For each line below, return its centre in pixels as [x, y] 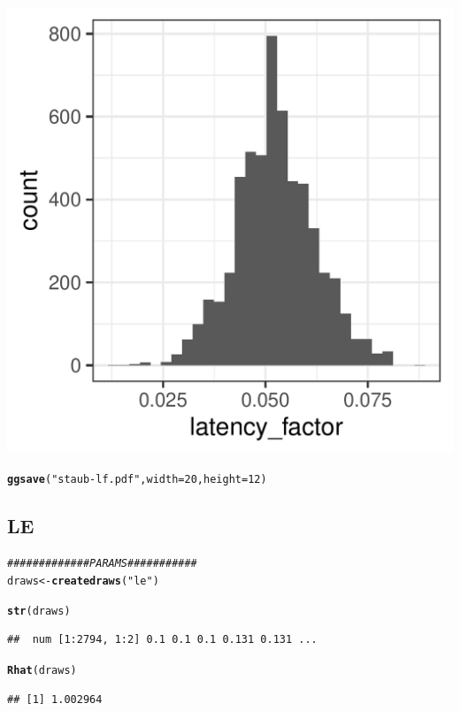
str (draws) [39, 611]
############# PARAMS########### [102, 564]
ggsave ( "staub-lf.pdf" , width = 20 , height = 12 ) [137, 479]
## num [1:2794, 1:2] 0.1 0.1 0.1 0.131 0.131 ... [162, 640]
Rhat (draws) [42, 671]
